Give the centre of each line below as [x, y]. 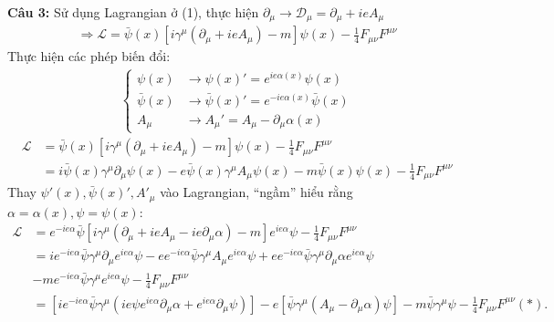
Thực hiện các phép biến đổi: [89, 56]
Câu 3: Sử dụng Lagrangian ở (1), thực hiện [133, 12]
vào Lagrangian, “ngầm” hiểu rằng [256, 192]
